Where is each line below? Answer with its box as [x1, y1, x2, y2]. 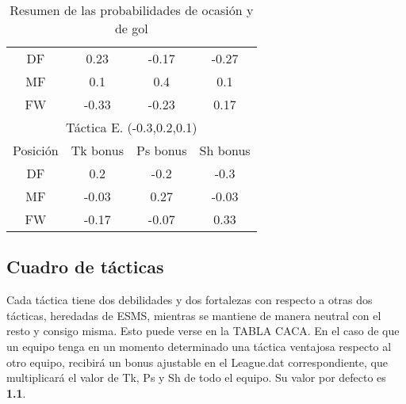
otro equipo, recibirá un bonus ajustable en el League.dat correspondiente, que [6, 353, 388, 370]
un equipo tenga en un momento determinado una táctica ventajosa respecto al [6, 337, 392, 354]
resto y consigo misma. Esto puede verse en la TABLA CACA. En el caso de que [6, 322, 400, 339]
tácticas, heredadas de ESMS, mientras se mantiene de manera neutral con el [6, 307, 381, 323]
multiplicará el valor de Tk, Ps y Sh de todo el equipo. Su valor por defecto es [6, 369, 386, 386]
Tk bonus [71, 141, 124, 159]
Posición [13, 141, 59, 159]
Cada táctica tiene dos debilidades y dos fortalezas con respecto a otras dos [6, 292, 373, 308]
